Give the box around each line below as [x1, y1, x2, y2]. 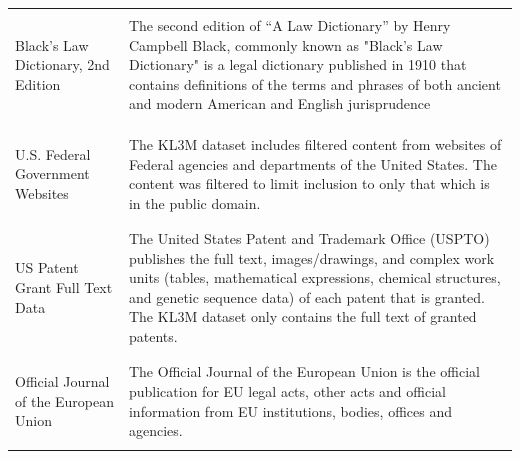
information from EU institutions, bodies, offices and [128, 400, 452, 421]
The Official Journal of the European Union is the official [128, 361, 480, 382]
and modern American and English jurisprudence [128, 93, 431, 114]
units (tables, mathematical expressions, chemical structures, [128, 267, 501, 288]
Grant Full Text [15, 277, 113, 298]
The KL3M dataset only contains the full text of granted [128, 306, 477, 327]
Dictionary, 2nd [15, 54, 110, 75]
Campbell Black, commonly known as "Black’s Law [128, 34, 443, 55]
